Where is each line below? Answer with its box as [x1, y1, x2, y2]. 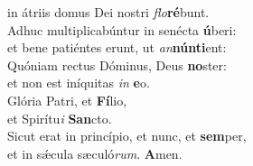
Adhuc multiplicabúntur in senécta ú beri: [7, 20, 237, 39]
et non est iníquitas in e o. [7, 73, 150, 92]
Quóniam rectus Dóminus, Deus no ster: [7, 55, 227, 74]
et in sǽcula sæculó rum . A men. [7, 143, 183, 162]
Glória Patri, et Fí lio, [7, 90, 127, 109]
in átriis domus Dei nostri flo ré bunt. [7, 3, 210, 21]
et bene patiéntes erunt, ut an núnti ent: [7, 38, 227, 57]
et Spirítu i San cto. [7, 108, 112, 127]
